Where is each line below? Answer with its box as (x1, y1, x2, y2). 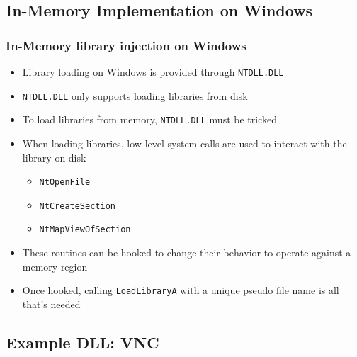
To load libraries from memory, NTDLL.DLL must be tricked (22, 112, 277, 127)
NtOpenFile (39, 177, 91, 188)
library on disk (22, 149, 86, 164)
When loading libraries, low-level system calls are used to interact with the (22, 135, 347, 150)
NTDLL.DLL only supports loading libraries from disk (22, 88, 248, 103)
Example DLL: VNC (6, 331, 159, 353)
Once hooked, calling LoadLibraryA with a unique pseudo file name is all (22, 283, 339, 297)
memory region (22, 259, 88, 273)
